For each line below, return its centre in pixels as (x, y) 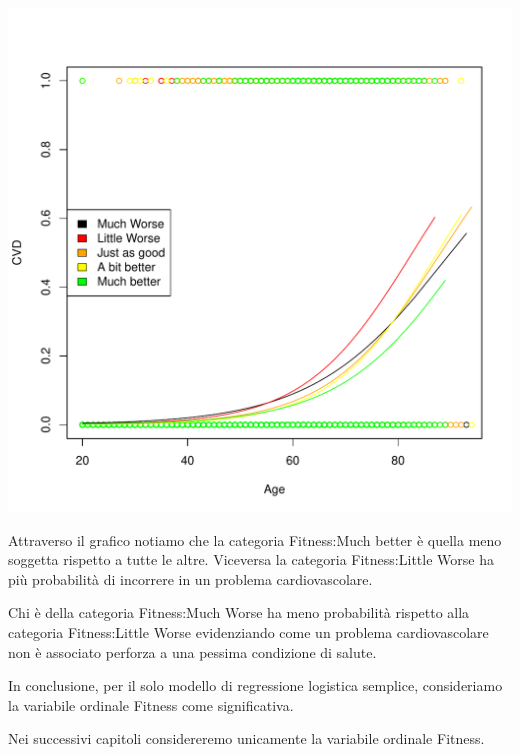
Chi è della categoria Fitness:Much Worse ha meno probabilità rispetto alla (239, 612)
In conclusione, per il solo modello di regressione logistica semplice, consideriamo (255, 685)
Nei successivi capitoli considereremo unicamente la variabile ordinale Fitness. (246, 738)
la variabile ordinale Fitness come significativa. (151, 704)
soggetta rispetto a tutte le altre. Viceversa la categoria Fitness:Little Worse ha (251, 559)
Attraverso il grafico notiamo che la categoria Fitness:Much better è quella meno (255, 539)
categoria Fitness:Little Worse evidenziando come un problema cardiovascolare (248, 631)
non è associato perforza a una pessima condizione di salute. (192, 651)
